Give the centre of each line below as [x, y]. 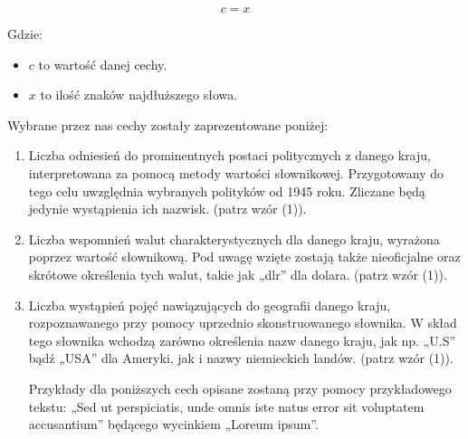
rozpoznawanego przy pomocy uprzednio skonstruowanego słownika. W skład [243, 323]
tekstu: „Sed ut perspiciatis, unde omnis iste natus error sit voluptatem [226, 406]
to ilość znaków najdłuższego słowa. [139, 95]
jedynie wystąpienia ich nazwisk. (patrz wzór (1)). [167, 209]
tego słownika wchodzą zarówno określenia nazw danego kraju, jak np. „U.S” [242, 340]
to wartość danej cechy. [103, 64]
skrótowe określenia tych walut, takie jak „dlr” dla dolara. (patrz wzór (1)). [238, 274]
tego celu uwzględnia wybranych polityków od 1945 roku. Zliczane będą [227, 191]
